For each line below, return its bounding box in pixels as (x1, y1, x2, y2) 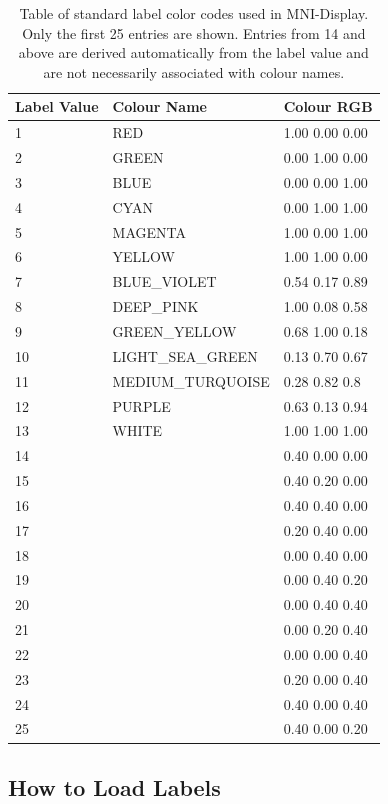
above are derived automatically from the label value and (18, 42, 369, 63)
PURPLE (112, 395, 171, 416)
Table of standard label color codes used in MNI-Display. (19, 3, 369, 23)
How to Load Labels (8, 771, 221, 802)
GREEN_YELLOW (112, 320, 237, 341)
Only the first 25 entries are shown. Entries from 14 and (22, 22, 366, 43)
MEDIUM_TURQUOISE (112, 370, 270, 391)
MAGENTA (112, 221, 186, 242)
